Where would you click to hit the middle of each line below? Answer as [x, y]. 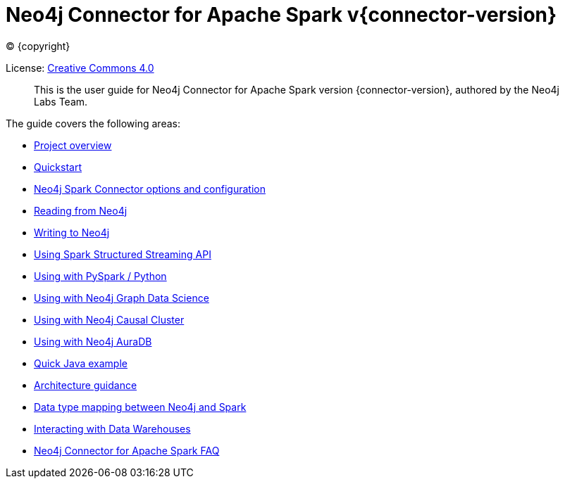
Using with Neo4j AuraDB [93, 341]
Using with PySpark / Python [100, 276]
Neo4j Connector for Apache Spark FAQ [127, 450]
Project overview [73, 145]
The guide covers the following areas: [93, 123]
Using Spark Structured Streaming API [123, 254]
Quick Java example [81, 363]
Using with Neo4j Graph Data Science [122, 298]
